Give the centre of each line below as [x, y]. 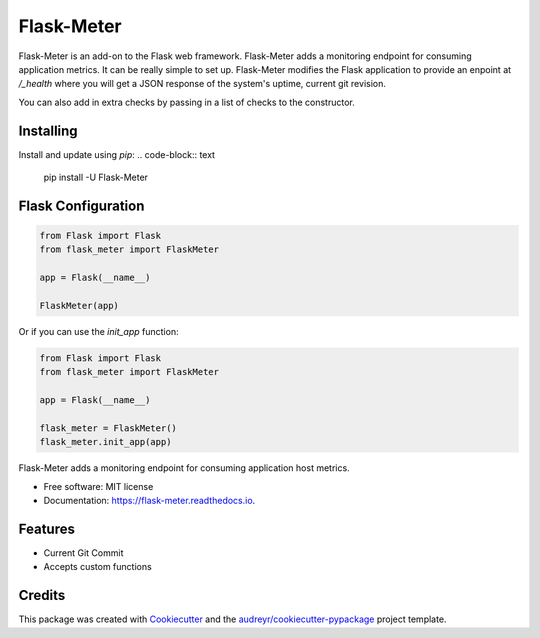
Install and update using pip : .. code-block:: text [116, 154]
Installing [48, 130]
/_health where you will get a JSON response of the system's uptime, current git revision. [202, 84]
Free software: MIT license [98, 486]
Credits [42, 595]
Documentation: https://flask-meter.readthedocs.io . [149, 501]
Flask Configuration [81, 205]
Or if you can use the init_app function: [98, 331]
